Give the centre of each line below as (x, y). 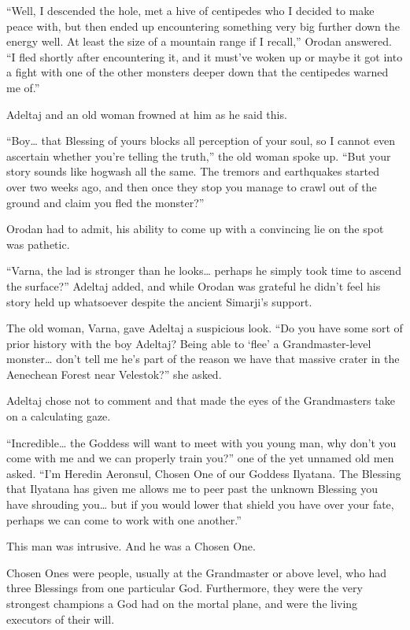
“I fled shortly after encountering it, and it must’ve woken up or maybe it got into (205, 56)
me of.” (23, 87)
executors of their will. (61, 619)
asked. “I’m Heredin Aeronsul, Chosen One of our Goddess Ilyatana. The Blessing (204, 473)
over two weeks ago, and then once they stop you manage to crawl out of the (192, 186)
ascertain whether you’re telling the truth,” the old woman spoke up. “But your (199, 156)
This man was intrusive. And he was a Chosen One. (131, 546)
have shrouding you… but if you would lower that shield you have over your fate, (200, 504)
